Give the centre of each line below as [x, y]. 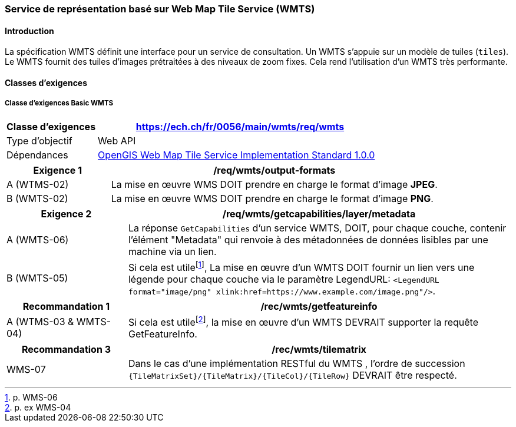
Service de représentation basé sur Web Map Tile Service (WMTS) [160, 9]
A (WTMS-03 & [40, 321]
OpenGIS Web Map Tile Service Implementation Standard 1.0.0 [236, 155]
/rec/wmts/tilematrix [319, 350]
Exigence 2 [66, 214]
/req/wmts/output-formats [274, 170]
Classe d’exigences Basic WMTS [59, 103]
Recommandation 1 [66, 306]
